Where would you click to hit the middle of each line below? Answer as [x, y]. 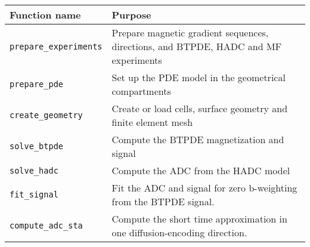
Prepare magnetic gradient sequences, [190, 33]
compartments [141, 91]
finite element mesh [152, 122]
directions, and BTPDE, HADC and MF [197, 46]
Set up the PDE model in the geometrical [199, 77]
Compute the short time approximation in [199, 219]
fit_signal [34, 194]
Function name [45, 15]
